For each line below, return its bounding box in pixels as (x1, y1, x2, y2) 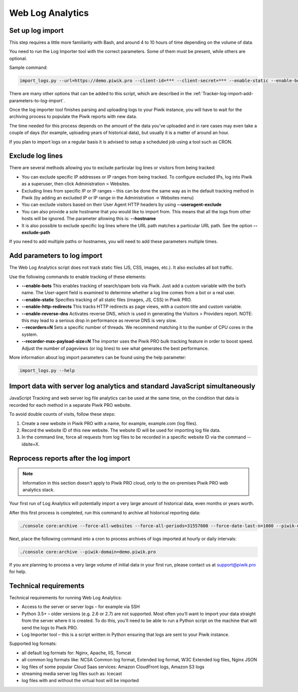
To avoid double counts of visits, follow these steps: (9, 411, 116, 417)
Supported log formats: (9, 640, 57, 647)
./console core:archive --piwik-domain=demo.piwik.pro (19, 549, 156, 555)
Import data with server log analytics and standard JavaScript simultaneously (9, 382, 256, 390)
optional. (9, 55, 27, 62)
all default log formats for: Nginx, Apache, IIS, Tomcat (21, 650, 132, 656)
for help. (9, 568, 27, 575)
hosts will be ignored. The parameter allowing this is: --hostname (21, 216, 156, 222)
